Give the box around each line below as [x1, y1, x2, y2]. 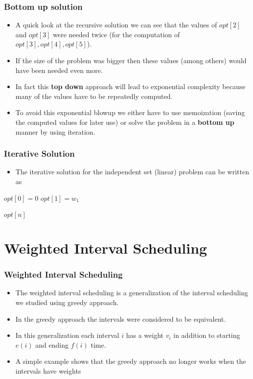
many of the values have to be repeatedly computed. [15, 91, 173, 101]
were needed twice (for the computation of [53, 29, 180, 39]
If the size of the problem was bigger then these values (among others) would [15, 55, 247, 65]
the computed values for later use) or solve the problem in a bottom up [15, 117, 234, 127]
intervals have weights [15, 365, 81, 376]
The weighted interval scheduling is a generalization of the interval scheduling [15, 287, 248, 298]
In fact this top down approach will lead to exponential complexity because [15, 81, 246, 92]
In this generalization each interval [15, 330, 119, 340]
